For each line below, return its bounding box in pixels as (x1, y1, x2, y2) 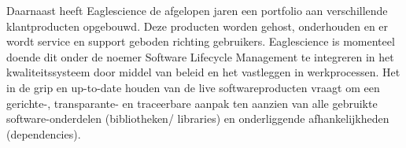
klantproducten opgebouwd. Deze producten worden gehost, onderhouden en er (6, 17, 389, 34)
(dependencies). (6, 125, 81, 142)
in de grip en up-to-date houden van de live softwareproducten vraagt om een (6, 79, 380, 95)
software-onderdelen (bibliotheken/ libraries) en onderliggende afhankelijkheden (6, 110, 389, 127)
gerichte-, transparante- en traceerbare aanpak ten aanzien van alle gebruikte (6, 94, 378, 111)
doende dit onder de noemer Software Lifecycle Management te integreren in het (6, 48, 394, 65)
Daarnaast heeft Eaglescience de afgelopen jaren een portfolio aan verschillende (6, 2, 388, 18)
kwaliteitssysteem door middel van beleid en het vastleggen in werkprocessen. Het (6, 64, 400, 80)
